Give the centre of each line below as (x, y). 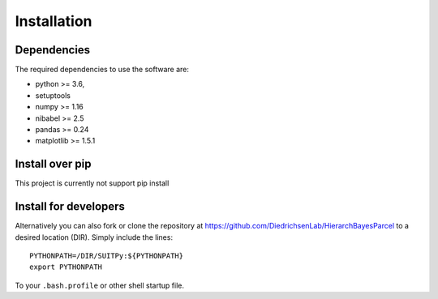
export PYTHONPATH (66, 267)
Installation (54, 21)
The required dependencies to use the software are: (102, 70)
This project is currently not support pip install (92, 183)
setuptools (53, 95)
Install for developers (70, 207)
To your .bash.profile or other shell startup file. (99, 285)
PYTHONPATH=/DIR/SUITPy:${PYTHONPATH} (107, 256)
